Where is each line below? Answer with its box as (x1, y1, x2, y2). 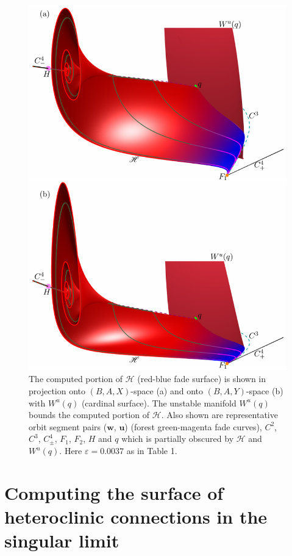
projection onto (29, 385, 86, 397)
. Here (59, 444, 82, 457)
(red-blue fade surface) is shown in (137, 372, 266, 385)
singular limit (4, 528, 119, 553)
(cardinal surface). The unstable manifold (81, 396, 237, 409)
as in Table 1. (126, 444, 177, 457)
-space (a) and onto (130, 385, 204, 397)
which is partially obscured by (121, 432, 234, 445)
